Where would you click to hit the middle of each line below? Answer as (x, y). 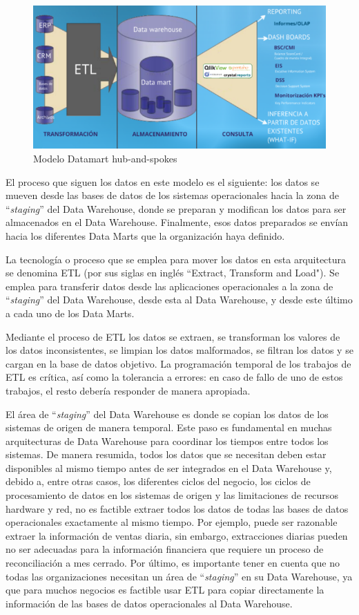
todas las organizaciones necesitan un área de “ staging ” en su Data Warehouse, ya (179, 576)
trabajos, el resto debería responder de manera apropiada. (128, 390)
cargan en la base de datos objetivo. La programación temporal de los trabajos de (178, 363)
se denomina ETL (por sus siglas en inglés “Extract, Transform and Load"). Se (173, 273)
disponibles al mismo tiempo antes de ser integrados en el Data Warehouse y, (169, 467)
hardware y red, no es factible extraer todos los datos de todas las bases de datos (177, 508)
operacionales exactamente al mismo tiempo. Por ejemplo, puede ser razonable (172, 522)
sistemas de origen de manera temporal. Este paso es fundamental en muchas (169, 427)
